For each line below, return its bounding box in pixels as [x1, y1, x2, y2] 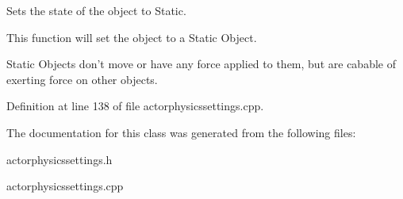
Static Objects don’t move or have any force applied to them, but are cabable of [6, 55, 396, 72]
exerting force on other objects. [6, 71, 158, 87]
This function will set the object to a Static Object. [6, 29, 257, 45]
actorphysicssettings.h [6, 151, 113, 167]
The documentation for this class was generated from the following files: [6, 124, 356, 140]
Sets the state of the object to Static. [6, 2, 186, 18]
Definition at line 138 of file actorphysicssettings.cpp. [6, 98, 264, 114]
